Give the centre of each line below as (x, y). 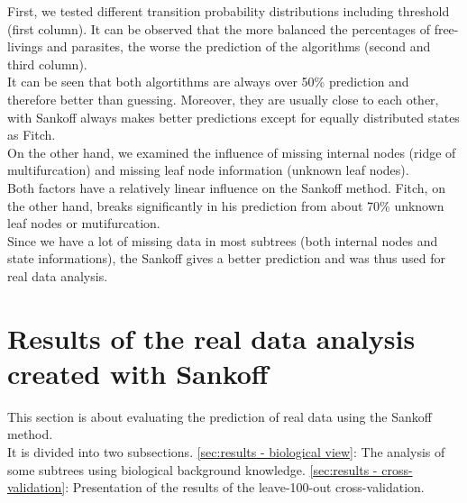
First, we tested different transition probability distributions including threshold (229, 11)
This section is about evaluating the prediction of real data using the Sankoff (220, 416)
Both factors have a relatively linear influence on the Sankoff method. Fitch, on (226, 187)
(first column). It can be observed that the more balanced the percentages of (219, 28)
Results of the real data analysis (211, 338)
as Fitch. (32, 135)
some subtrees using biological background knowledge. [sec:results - (192, 469)
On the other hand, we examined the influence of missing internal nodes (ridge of (232, 152)
